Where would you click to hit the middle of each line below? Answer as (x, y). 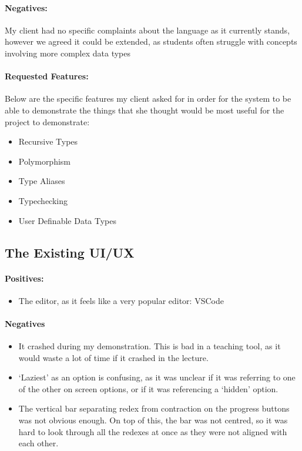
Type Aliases (42, 181)
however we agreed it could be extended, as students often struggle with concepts (151, 41)
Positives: (24, 278)
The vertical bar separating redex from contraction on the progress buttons (154, 408)
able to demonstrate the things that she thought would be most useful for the (145, 110)
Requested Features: (47, 76)
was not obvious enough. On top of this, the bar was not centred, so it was (153, 420)
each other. (38, 443)
